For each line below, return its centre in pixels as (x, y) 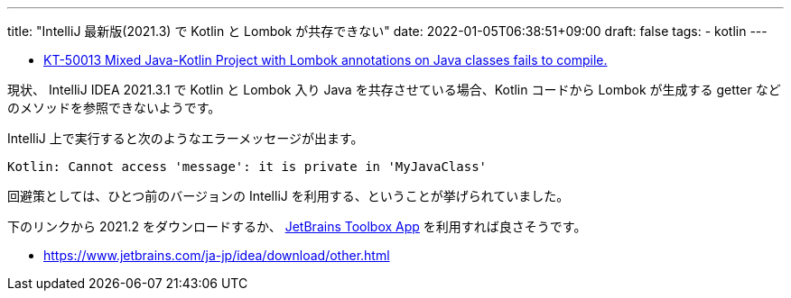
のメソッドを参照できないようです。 (114, 108)
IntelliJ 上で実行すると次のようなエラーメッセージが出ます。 (186, 138)
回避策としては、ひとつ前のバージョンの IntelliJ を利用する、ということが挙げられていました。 (288, 196)
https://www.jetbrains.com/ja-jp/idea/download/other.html (217, 255)
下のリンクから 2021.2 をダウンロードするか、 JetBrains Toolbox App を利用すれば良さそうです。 (297, 226)
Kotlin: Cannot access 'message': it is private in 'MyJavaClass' (247, 167)
